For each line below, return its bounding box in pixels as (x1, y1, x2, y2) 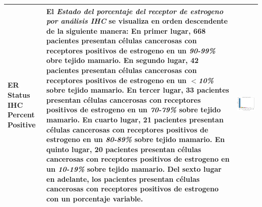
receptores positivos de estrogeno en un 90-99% (46, 45, 216, 55)
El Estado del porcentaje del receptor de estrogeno (46, 6, 223, 16)
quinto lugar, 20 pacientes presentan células (46, 144, 202, 154)
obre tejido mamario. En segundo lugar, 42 (46, 55, 199, 65)
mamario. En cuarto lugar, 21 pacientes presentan (46, 114, 224, 125)
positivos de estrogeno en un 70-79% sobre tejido (46, 104, 221, 115)
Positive (8, 119, 36, 129)
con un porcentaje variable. (46, 193, 143, 203)
